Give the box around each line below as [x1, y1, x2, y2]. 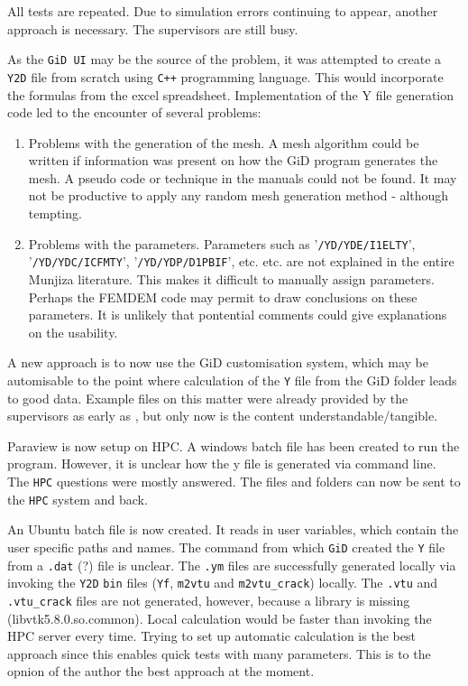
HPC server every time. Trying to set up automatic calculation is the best [7, 626, 416, 645]
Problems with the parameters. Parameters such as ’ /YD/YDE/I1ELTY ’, [28, 234, 416, 253]
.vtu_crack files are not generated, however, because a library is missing [7, 590, 410, 609]
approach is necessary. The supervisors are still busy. [7, 19, 298, 38]
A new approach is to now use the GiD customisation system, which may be [7, 353, 429, 372]
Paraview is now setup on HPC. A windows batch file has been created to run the [7, 436, 460, 455]
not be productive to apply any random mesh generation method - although [28, 186, 449, 205]
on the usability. [28, 322, 118, 341]
